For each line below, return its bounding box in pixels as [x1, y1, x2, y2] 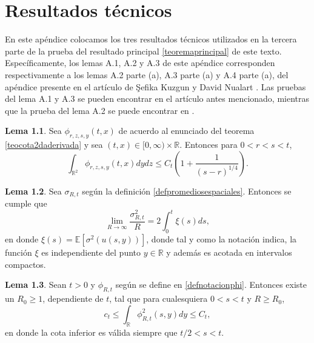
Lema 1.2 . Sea [5, 184, 62, 197]
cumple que [5, 197, 47, 210]
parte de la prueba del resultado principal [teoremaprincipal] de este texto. [5, 44, 282, 57]
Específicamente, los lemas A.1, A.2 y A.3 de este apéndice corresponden [5, 56, 275, 69]
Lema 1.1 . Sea [5, 124, 62, 137]
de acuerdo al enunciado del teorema [118, 124, 255, 137]
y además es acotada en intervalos [166, 246, 292, 259]
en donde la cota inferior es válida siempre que [5, 325, 178, 338]
